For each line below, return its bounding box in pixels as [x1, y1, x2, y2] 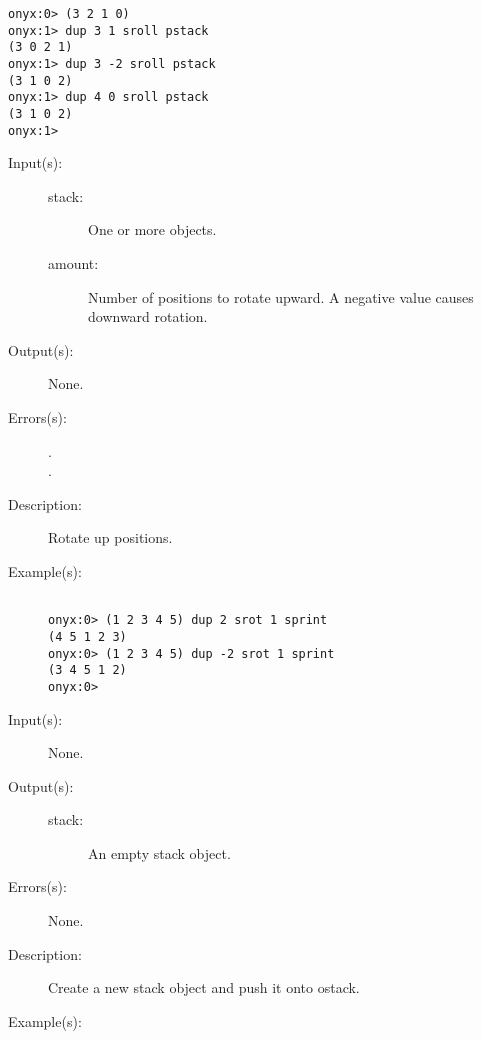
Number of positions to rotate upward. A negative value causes [88, 286, 474, 307]
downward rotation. [88, 306, 208, 327]
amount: [48, 253, 99, 274]
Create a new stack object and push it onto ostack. [48, 977, 360, 998]
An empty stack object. [88, 842, 231, 863]
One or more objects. [88, 219, 217, 240]
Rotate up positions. [48, 527, 173, 548]
